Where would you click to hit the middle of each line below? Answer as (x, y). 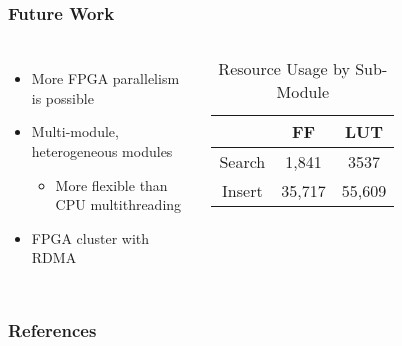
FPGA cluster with (90, 237)
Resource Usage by (284, 69)
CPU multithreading (118, 204)
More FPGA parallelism (105, 78)
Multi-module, (75, 131)
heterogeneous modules (102, 151)
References (52, 329)
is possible (62, 97)
